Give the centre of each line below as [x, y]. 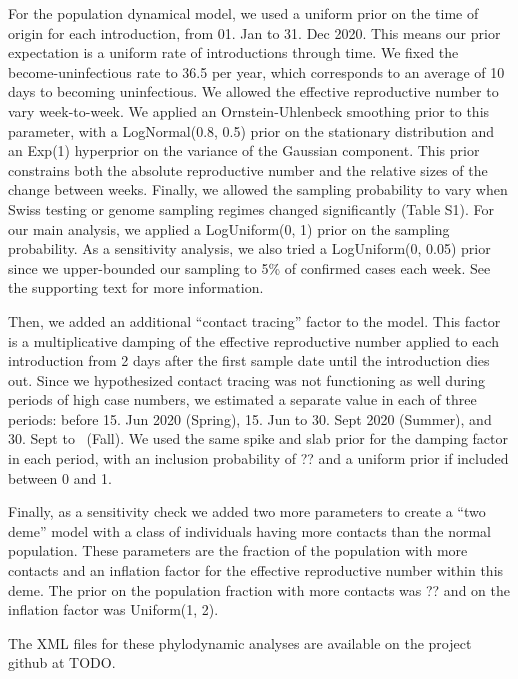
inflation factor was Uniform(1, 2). [113, 609]
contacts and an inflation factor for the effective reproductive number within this [256, 570]
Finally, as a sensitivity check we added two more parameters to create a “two [247, 511]
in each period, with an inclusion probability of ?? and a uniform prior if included [258, 458]
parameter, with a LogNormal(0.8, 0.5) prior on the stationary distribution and [251, 130]
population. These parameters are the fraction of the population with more [238, 550]
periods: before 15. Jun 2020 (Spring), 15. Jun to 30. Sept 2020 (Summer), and [250, 418]
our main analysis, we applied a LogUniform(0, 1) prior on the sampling [229, 228]
